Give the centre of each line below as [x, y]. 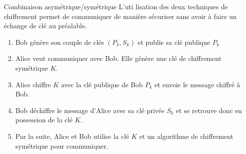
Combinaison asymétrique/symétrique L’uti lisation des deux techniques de [116, 6]
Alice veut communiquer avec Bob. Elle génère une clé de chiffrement [118, 58]
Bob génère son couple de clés [60, 42]
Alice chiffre [33, 84]
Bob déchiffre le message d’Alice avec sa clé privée [90, 110]
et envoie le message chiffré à [197, 84]
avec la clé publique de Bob [102, 84]
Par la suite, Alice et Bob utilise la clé [72, 136]
